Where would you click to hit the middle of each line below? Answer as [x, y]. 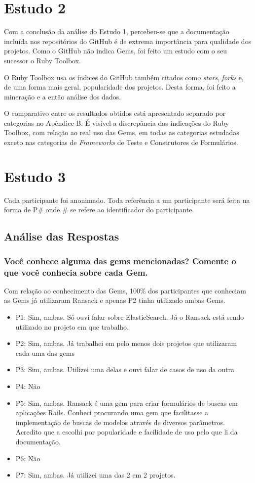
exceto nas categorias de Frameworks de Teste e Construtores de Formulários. [121, 142]
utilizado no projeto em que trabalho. [72, 326]
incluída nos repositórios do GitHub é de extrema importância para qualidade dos [128, 41]
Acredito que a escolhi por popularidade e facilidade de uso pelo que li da [127, 432]
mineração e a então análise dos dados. [63, 96]
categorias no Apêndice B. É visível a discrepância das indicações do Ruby [117, 122]
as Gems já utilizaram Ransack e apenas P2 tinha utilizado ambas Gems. [115, 300]
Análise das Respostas [62, 236]
